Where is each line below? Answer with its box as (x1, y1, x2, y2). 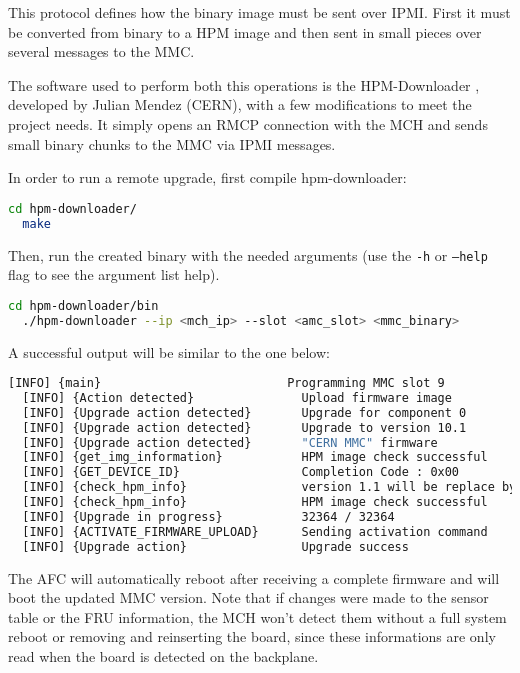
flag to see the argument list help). (8, 264, 220, 285)
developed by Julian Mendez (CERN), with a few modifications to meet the (8, 94, 472, 115)
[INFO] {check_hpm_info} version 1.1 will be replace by (22, 480, 517, 495)
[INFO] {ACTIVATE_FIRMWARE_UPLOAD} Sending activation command (22, 524, 488, 539)
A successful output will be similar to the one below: (8, 341, 330, 362)
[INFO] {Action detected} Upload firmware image (22, 390, 452, 405)
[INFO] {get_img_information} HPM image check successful (22, 450, 488, 465)
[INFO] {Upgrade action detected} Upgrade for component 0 (22, 405, 467, 420)
